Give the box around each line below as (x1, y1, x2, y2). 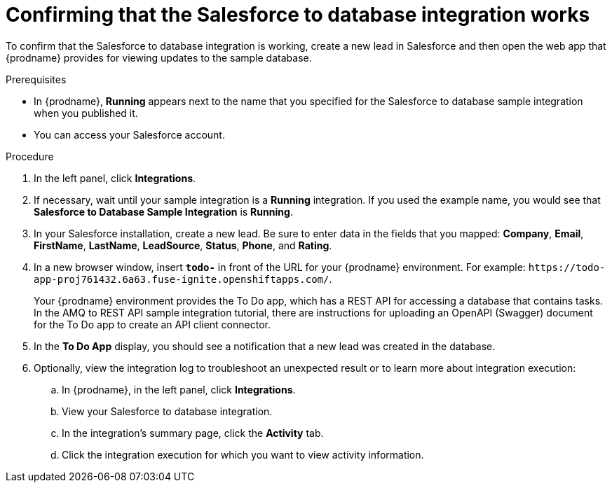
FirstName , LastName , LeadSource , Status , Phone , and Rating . (34, 239, 332, 251)
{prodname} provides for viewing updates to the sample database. (6, 51, 312, 64)
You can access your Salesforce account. (34, 128, 225, 141)
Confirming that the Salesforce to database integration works (6, 3, 590, 27)
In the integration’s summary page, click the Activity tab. (62, 426, 324, 439)
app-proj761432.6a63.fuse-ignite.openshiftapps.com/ (34, 273, 329, 285)
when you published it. (34, 106, 138, 119)
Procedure (6, 150, 54, 162)
